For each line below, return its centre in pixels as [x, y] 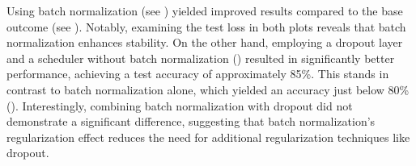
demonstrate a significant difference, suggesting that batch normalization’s [191, 121]
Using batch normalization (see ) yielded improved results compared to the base [205, 10]
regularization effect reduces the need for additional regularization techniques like [208, 137]
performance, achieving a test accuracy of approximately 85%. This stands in [198, 74]
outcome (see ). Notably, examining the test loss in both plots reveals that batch [206, 26]
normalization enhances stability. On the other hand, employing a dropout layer [205, 42]
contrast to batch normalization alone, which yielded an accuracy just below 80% [208, 89]
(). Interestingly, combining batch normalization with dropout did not [180, 105]
